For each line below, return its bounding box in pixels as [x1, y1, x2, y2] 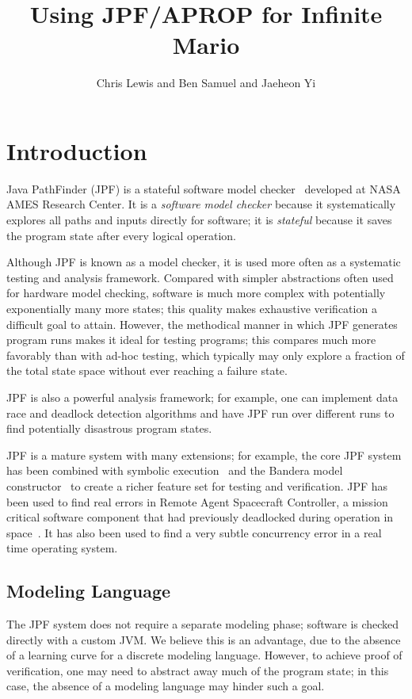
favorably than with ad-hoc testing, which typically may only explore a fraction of [6, 346, 405, 363]
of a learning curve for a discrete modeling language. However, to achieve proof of [6, 647, 402, 663]
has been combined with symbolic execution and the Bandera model [6, 462, 343, 479]
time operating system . [6, 540, 118, 556]
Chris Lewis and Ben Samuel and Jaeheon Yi [96, 74, 316, 91]
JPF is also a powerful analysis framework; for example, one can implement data [6, 388, 399, 405]
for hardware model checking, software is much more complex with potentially [6, 285, 386, 301]
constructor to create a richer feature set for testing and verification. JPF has [6, 477, 388, 494]
